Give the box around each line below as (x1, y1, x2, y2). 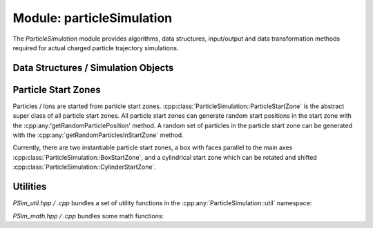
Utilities (12, 181, 47, 193)
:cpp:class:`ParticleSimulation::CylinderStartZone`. (12, 163, 157, 172)
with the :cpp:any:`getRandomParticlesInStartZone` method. (12, 131, 184, 139)
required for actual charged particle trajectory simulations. (12, 43, 179, 52)
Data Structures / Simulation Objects (12, 62, 174, 74)
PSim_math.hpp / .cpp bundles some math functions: (12, 211, 164, 220)
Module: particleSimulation (12, 10, 173, 25)
